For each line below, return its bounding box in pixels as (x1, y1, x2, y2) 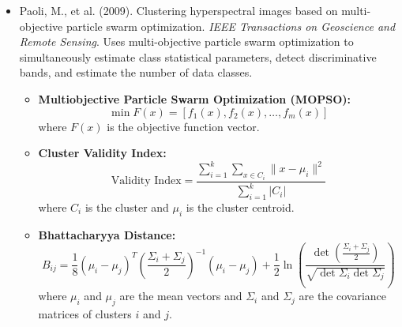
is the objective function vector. (107, 118, 260, 134)
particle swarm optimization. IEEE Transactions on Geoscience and (66, 17, 396, 34)
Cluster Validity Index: (38, 145, 167, 161)
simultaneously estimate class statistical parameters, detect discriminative (19, 48, 377, 65)
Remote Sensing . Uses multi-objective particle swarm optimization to (19, 33, 354, 50)
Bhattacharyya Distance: (38, 226, 176, 242)
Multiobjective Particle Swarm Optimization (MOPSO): (38, 90, 351, 107)
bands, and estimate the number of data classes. (19, 64, 253, 81)
